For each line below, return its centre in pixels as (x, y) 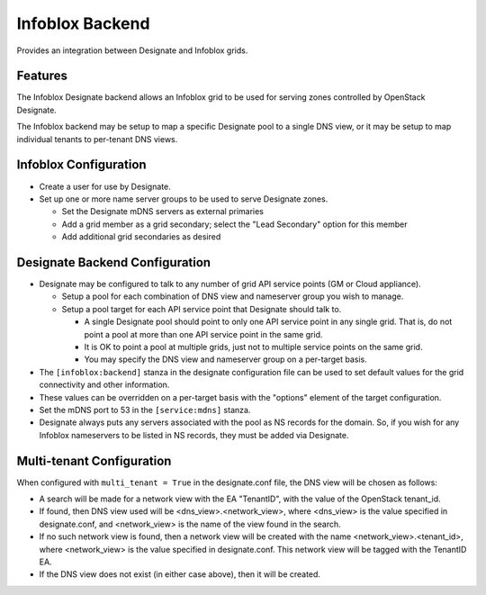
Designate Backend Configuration (114, 262)
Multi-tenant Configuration (94, 460)
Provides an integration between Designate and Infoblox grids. (132, 50)
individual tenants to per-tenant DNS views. (97, 139)
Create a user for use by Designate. (105, 186)
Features (42, 76)
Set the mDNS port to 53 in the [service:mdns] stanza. (145, 410)
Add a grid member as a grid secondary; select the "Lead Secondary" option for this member (235, 224)
